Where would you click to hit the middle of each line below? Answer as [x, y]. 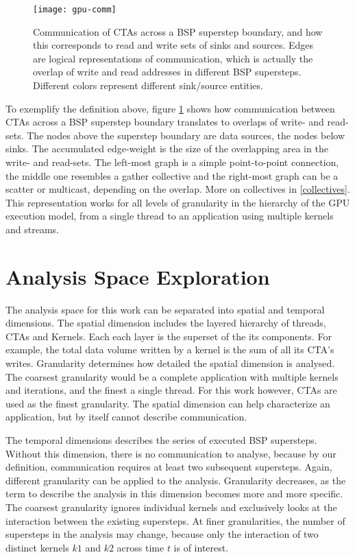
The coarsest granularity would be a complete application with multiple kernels [172, 376]
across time [140, 547]
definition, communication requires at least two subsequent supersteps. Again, [169, 467]
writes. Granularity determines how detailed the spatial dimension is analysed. [170, 363]
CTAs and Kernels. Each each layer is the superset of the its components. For [169, 336]
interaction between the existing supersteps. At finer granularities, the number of [175, 520]
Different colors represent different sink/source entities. [148, 85]
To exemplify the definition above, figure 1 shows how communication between [170, 108]
